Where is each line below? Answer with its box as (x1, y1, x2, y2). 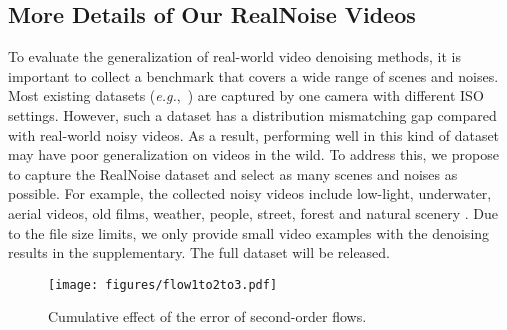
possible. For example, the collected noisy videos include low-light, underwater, (8, 183, 492, 204)
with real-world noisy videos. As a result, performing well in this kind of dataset (8, 124, 500, 145)
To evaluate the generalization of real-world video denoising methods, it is (8, 46, 462, 67)
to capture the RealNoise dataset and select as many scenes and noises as (8, 163, 458, 184)
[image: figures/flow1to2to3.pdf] (48, 277, 278, 292)
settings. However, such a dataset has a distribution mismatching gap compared (8, 104, 497, 125)
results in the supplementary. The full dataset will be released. (8, 242, 391, 263)
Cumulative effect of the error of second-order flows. (48, 306, 367, 327)
